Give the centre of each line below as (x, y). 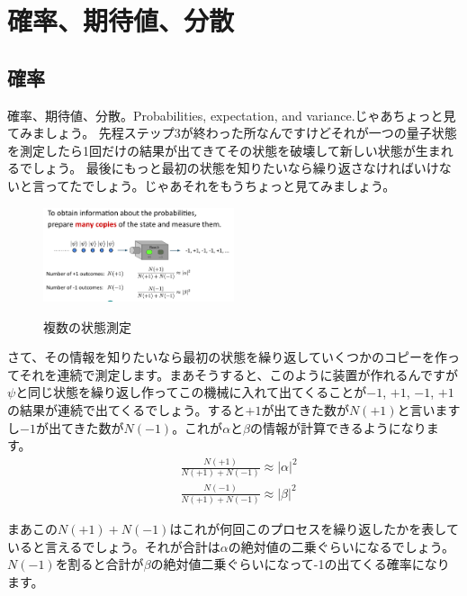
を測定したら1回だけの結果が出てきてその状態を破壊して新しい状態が (211, 150)
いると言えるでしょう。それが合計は (114, 546)
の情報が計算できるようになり (338, 427)
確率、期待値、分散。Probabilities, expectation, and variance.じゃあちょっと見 (232, 115)
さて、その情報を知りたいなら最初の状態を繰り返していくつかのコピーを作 (227, 357)
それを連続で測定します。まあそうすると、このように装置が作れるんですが (238, 374)
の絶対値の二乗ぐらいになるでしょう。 (341, 546)
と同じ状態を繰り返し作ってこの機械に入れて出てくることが (191, 392)
